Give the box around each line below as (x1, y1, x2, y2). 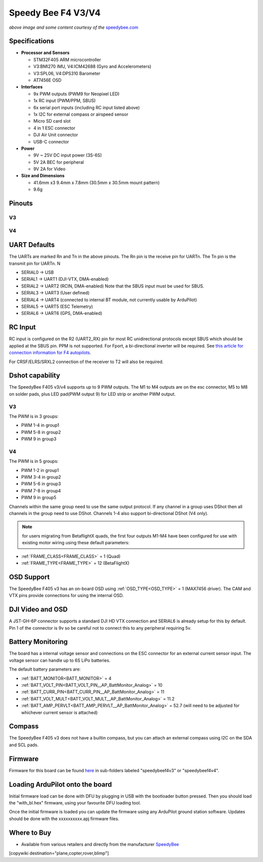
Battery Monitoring (9, 637, 68, 646)
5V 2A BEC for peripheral (33, 159, 84, 165)
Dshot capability (9, 371, 60, 380)
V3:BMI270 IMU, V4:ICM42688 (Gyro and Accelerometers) (33, 63, 151, 69)
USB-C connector (33, 139, 69, 144)
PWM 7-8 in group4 (21, 488, 61, 493)
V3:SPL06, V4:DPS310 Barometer (33, 70, 101, 76)
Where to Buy (9, 828, 51, 837)
